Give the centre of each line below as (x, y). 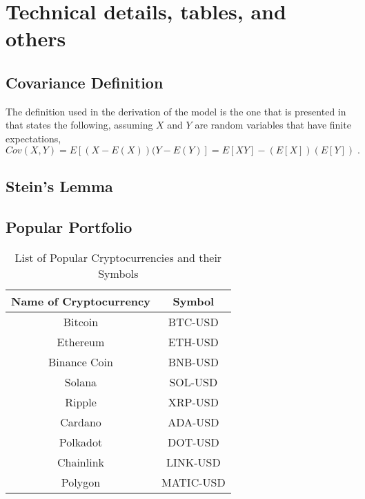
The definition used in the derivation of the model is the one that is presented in (176, 111)
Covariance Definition (85, 82)
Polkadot (81, 442)
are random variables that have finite (273, 125)
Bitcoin (81, 321)
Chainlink (80, 462)
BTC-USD (193, 321)
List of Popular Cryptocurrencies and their (118, 257)
